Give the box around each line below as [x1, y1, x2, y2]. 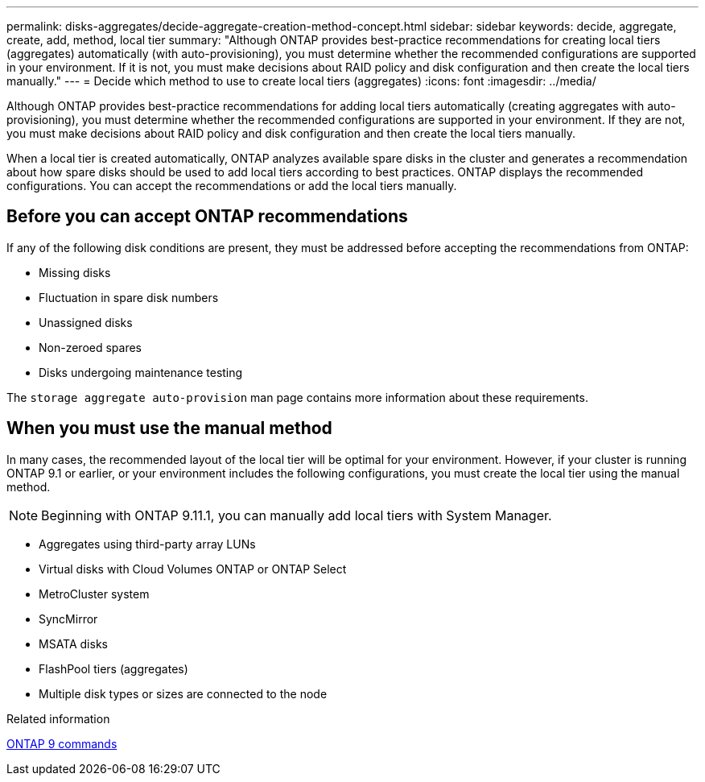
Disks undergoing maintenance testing [39, 365, 243, 379]
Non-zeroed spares [39, 340, 142, 354]
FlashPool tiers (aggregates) [39, 661, 188, 676]
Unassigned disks [39, 315, 133, 329]
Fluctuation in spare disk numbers [39, 290, 219, 304]
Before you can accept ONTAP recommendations [6, 206, 408, 227]
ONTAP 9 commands [6, 736, 117, 751]
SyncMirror [39, 611, 98, 626]
